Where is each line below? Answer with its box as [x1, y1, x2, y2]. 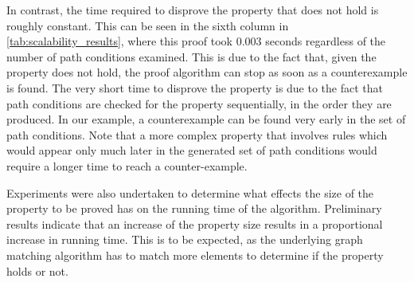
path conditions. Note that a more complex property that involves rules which [6, 126, 388, 143]
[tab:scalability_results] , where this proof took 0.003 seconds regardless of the [6, 33, 386, 49]
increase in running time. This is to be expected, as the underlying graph [6, 231, 363, 248]
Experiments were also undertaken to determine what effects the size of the [6, 184, 374, 201]
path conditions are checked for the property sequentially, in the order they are [6, 95, 392, 112]
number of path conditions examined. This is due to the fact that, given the [6, 48, 377, 65]
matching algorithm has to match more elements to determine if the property [6, 246, 384, 263]
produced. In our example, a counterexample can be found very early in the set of [6, 111, 406, 127]
